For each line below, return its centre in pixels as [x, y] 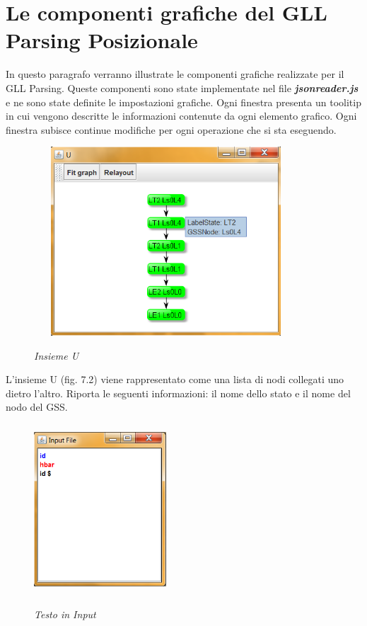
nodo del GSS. [37, 407]
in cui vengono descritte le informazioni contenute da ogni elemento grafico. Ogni [181, 116]
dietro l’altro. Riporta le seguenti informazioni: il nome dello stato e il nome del [178, 393]
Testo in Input [65, 614]
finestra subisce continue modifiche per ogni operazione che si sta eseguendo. [171, 129]
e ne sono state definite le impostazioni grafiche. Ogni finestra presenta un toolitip [183, 102]
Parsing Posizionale [102, 40]
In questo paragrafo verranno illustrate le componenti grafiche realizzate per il [175, 74]
